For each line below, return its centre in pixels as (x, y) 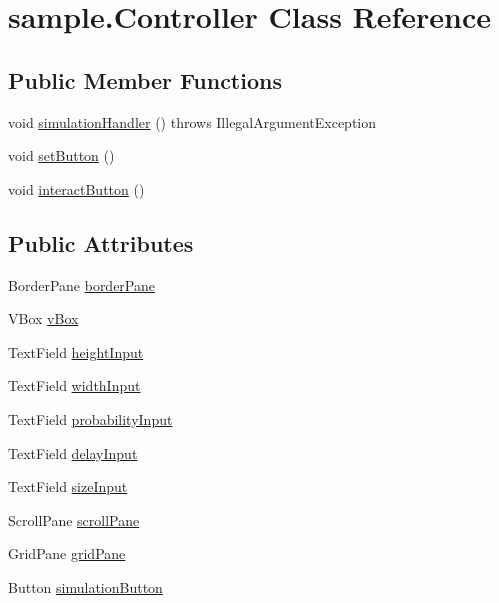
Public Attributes (101, 242)
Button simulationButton (85, 586)
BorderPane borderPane (81, 284)
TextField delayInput (73, 452)
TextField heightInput (76, 351)
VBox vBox (43, 318)
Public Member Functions (145, 79)
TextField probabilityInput (90, 418)
